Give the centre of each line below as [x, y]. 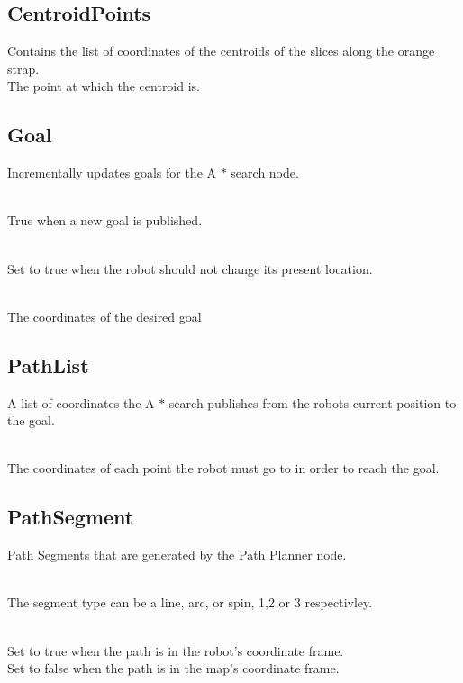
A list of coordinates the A [81, 402]
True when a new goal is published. [105, 220]
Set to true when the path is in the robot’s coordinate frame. [176, 650]
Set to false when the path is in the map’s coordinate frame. [173, 668]
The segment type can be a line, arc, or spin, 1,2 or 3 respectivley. [190, 602]
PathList [48, 364]
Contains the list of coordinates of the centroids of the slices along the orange [221, 51]
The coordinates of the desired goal [104, 316]
